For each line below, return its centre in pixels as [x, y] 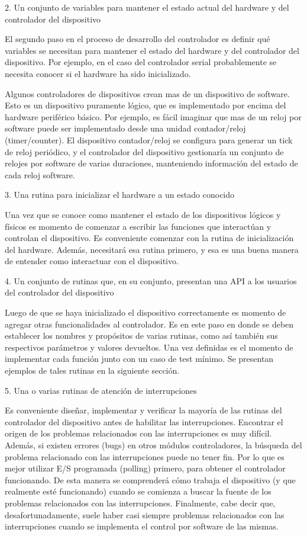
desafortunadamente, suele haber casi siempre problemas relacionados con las [145, 514]
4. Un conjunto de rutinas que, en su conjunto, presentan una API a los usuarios [151, 280]
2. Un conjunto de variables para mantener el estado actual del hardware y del [147, 7]
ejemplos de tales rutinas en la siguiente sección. [92, 370]
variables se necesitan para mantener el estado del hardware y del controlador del [152, 50]
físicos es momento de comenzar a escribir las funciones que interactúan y [138, 226]
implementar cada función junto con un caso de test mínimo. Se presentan [139, 359]
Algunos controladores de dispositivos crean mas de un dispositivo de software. [147, 93]
